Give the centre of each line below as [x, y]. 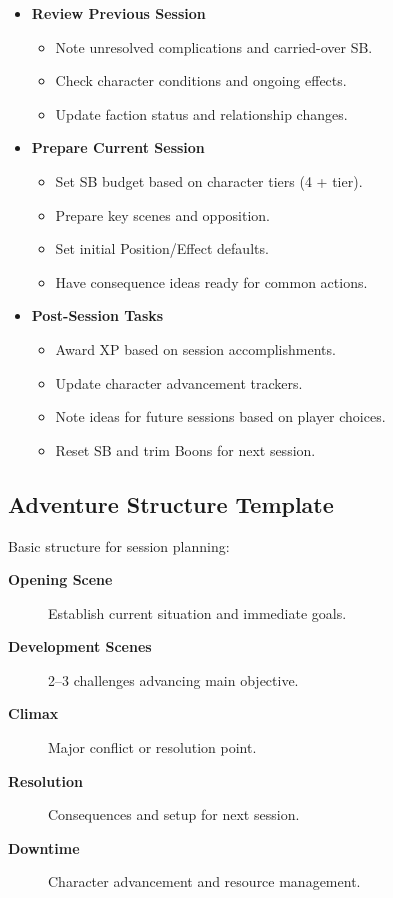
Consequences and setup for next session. [174, 814]
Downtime [44, 847]
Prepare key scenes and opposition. [162, 214]
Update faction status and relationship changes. [201, 113]
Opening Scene [60, 579]
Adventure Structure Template [171, 503]
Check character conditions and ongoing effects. [201, 80]
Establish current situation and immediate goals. [197, 612]
